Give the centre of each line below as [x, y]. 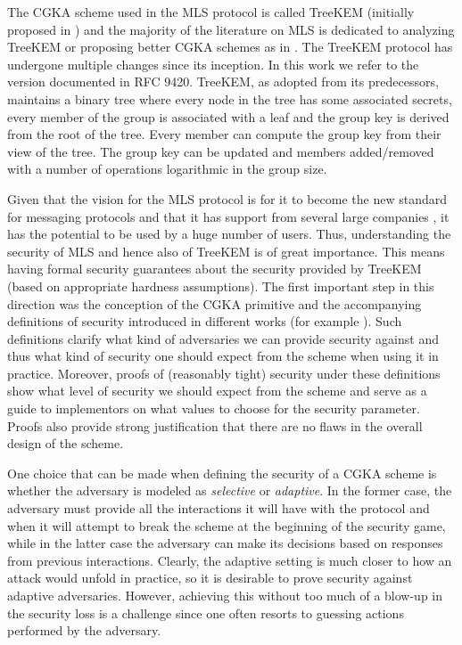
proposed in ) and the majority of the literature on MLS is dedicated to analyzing [231, 29]
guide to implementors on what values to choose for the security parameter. [214, 408]
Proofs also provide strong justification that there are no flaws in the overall [215, 425]
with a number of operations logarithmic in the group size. [167, 169]
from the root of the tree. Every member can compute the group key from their [224, 134]
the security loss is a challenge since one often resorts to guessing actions [206, 612]
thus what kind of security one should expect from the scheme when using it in [223, 356]
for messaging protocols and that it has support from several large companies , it [228, 216]
